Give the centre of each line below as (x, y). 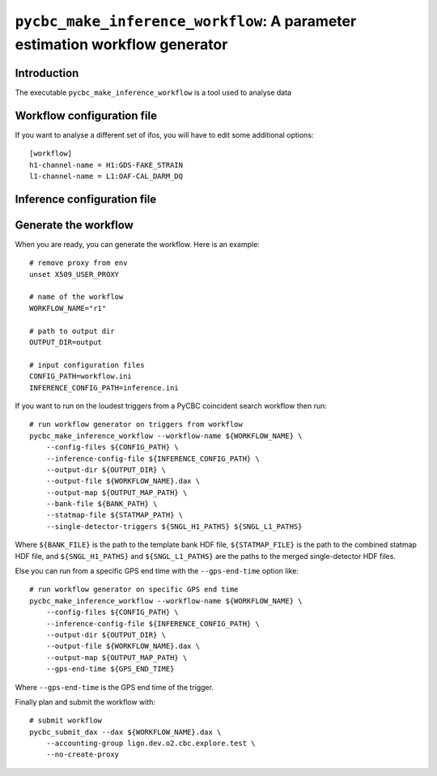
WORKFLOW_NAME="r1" (68, 308)
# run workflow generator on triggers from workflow (136, 424)
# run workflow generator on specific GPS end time (134, 590)
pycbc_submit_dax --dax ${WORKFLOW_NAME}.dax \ (125, 732)
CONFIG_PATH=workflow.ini (81, 376)
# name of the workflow (76, 297)
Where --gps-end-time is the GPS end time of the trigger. (115, 687)
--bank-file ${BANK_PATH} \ (102, 504)
